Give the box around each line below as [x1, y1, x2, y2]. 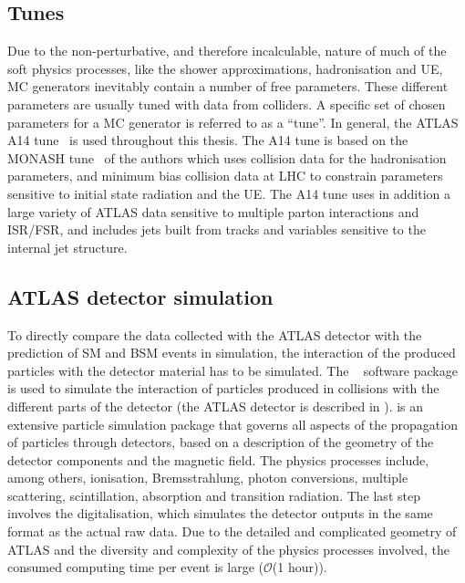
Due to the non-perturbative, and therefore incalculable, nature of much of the [7, 41, 447, 60]
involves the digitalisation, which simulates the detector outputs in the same [7, 504, 433, 523]
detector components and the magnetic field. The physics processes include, [7, 450, 429, 469]
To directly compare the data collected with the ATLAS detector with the [7, 325, 422, 344]
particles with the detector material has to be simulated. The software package [7, 360, 458, 380]
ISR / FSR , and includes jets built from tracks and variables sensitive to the [7, 220, 426, 239]
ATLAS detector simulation [7, 282, 274, 310]
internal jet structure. [7, 237, 128, 256]
